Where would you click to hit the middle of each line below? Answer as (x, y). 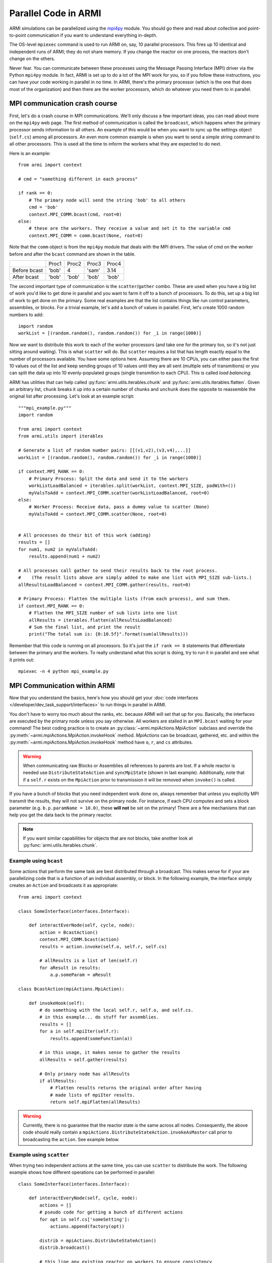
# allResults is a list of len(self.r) (89, 961)
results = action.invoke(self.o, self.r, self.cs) (103, 946)
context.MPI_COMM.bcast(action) (79, 939)
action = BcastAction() (69, 932)
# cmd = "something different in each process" (78, 179)
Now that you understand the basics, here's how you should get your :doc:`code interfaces (104, 698)
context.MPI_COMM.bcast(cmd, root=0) (75, 214)
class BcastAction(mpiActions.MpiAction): (72, 989)
